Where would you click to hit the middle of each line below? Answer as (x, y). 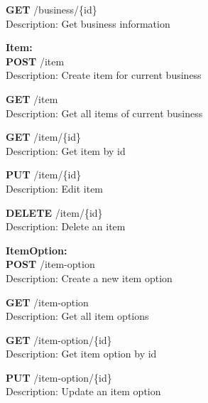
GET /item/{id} (44, 137)
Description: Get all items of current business (104, 113)
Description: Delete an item (66, 226)
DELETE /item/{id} (54, 212)
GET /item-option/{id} (59, 339)
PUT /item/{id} (44, 174)
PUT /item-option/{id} (59, 377)
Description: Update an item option (83, 391)
